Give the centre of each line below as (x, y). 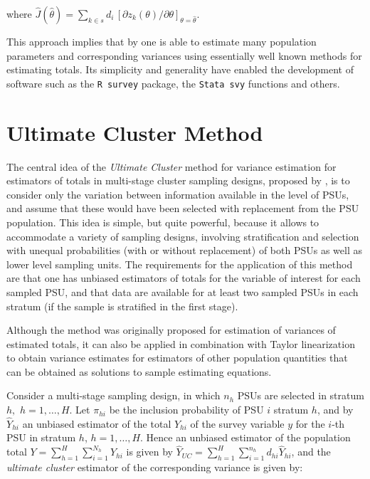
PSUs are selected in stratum (301, 395)
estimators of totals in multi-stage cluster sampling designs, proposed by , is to (178, 180)
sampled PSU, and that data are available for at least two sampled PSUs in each (183, 291)
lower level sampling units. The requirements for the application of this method (180, 264)
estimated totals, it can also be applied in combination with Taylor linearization (181, 343)
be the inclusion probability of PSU (186, 410)
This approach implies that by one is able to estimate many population (162, 41)
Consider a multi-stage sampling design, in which (113, 395)
